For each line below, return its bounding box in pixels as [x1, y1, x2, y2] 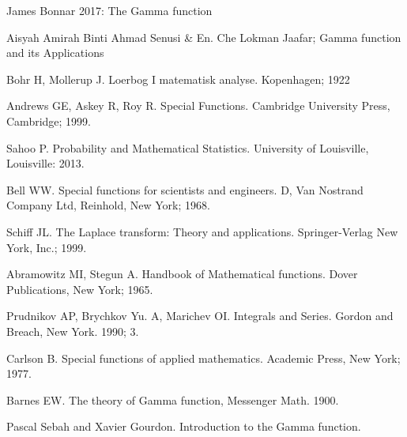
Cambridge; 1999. [6, 112, 91, 129]
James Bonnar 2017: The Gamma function [6, 2, 213, 18]
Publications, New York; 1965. [6, 281, 153, 297]
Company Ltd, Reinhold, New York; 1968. [6, 197, 210, 213]
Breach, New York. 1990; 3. [6, 322, 139, 339]
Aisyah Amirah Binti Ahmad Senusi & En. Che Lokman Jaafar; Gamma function [6, 28, 401, 45]
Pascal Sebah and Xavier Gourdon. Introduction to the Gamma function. [6, 418, 361, 435]
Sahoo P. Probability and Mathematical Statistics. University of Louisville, [6, 139, 369, 156]
